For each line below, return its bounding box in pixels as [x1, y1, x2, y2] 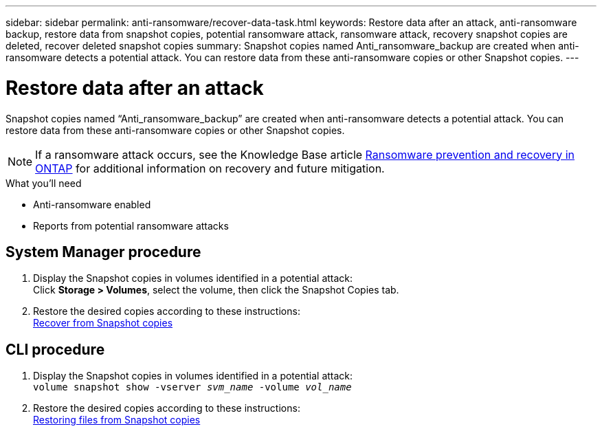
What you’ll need [5, 177, 82, 189]
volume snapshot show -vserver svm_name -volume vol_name [33, 382, 352, 393]
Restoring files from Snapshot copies [33, 414, 201, 426]
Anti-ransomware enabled [33, 198, 151, 210]
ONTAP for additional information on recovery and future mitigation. [35, 161, 385, 175]
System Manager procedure [5, 243, 201, 261]
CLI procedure [5, 340, 105, 358]
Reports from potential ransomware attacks [33, 219, 229, 232]
